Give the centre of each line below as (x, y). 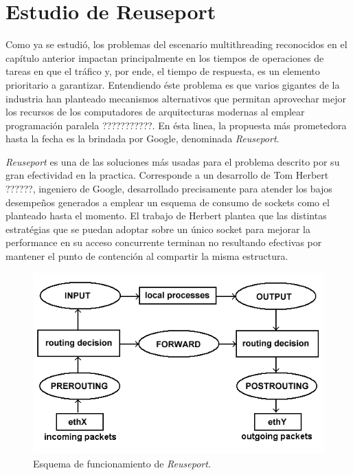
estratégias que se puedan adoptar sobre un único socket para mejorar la (158, 229)
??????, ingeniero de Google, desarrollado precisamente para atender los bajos (169, 189)
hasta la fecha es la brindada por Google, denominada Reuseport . (143, 139)
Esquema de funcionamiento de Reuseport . (122, 463)
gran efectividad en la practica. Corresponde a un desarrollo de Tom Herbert (167, 175)
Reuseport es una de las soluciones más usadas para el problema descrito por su (173, 161)
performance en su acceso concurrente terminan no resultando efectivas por (164, 242)
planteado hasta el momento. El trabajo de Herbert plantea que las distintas (166, 216)
